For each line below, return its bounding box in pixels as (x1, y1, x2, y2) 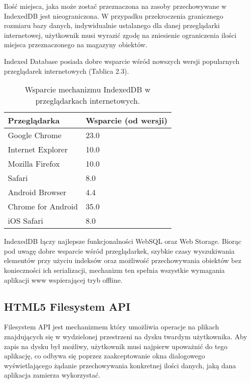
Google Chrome (8, 129, 62, 141)
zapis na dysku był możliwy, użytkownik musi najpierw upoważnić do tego (4, 341, 227, 351)
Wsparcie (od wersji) (85, 115, 167, 126)
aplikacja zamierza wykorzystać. (4, 370, 101, 380)
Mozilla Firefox (8, 158, 60, 170)
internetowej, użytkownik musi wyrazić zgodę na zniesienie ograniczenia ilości (4, 29, 237, 40)
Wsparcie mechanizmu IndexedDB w (25, 84, 151, 95)
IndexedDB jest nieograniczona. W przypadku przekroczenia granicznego (4, 10, 223, 21)
